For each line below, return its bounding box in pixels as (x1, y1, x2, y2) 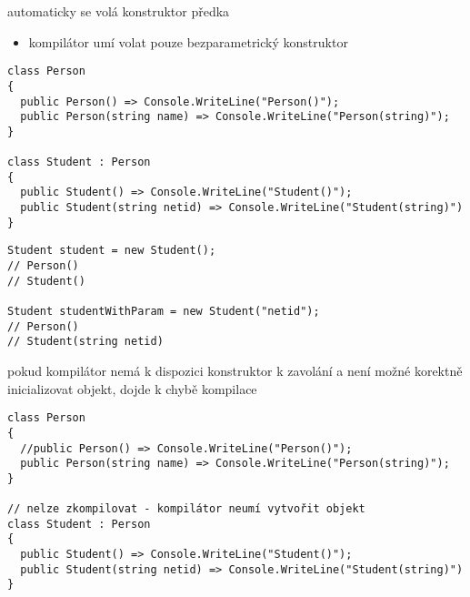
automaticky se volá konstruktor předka (7, 2, 230, 20)
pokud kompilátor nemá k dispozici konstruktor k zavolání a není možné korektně (7, 361, 463, 379)
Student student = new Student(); (7, 244, 216, 258)
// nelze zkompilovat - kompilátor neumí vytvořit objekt (7, 502, 365, 516)
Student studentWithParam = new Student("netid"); (7, 305, 320, 319)
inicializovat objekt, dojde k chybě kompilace (7, 379, 257, 398)
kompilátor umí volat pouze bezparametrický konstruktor (28, 32, 348, 51)
